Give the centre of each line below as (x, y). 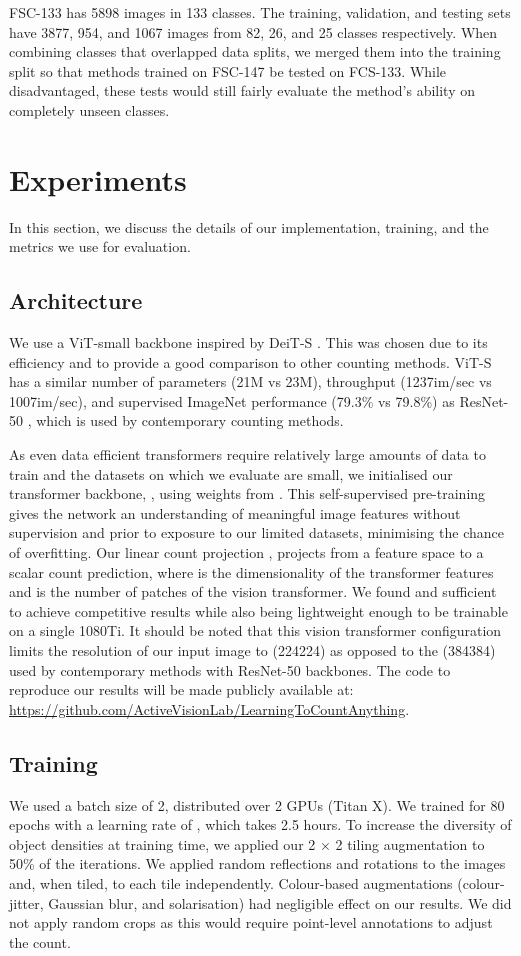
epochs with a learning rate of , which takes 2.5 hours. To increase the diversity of (260, 824)
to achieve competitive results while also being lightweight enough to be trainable (258, 610)
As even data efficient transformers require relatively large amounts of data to (247, 454)
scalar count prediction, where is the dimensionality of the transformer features (251, 571)
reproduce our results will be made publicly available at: (181, 689)
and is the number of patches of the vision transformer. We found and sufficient (253, 591)
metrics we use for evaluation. (100, 246)
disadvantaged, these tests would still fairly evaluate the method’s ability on (242, 90)
